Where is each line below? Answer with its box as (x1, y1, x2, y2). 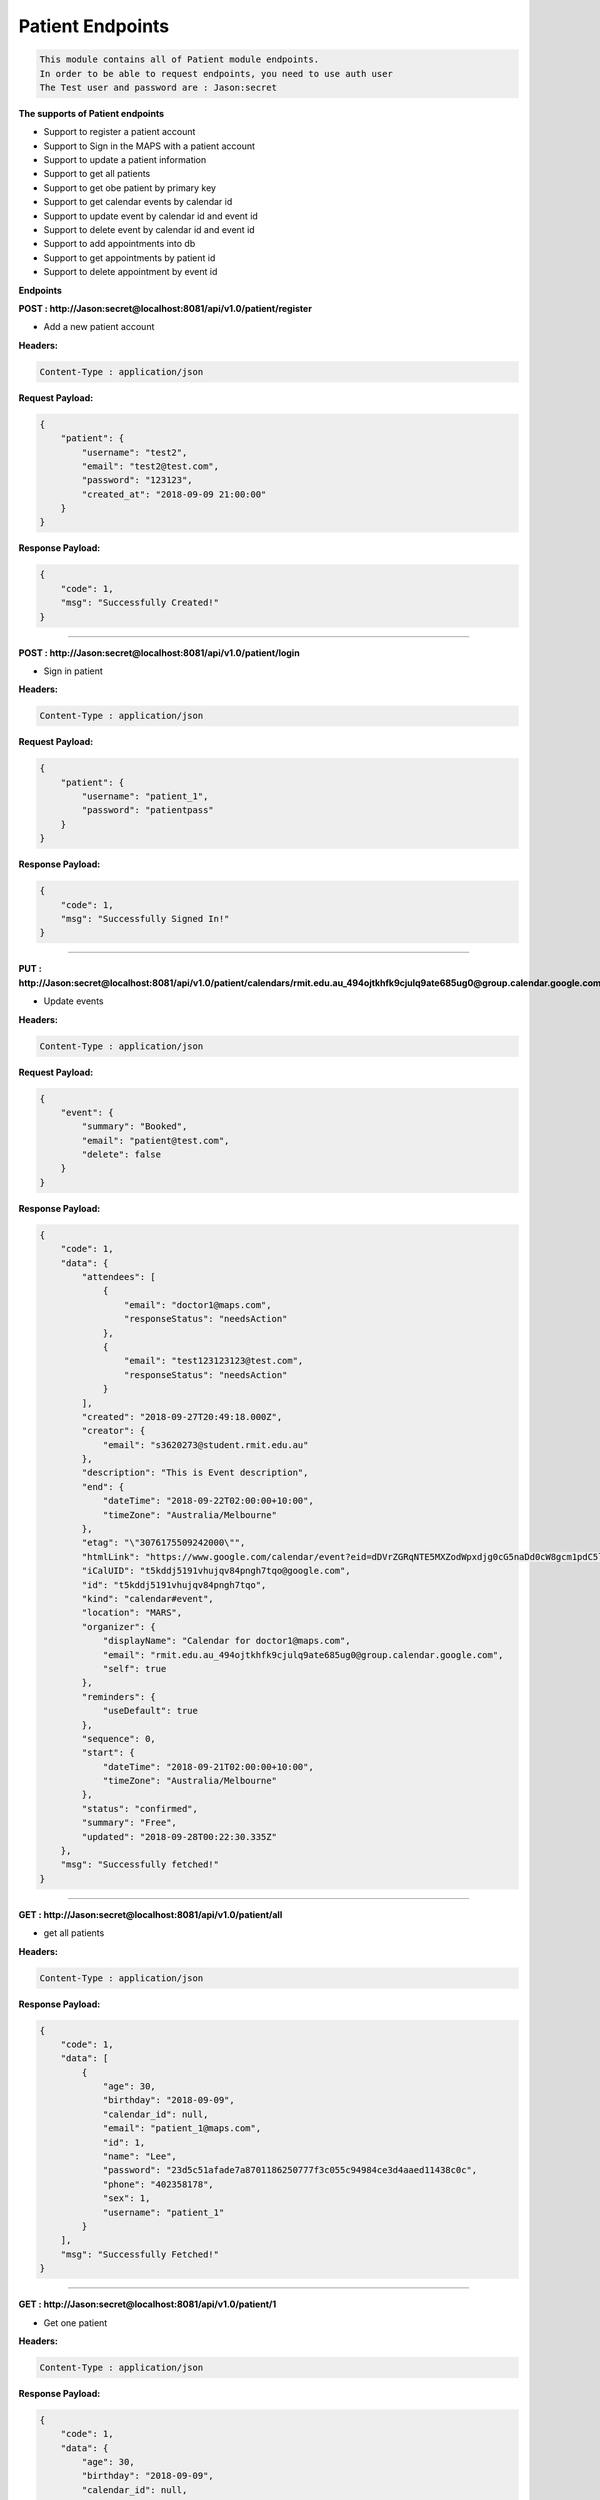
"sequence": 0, (81, 1733, 157, 1744)
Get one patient (43, 2316, 108, 2329)
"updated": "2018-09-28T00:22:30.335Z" (81, 1831, 277, 1842)
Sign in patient (43, 665, 104, 677)
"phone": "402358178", (102, 2178, 214, 2190)
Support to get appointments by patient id (43, 251, 216, 264)
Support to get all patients (43, 168, 151, 180)
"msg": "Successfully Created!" (60, 597, 220, 609)
